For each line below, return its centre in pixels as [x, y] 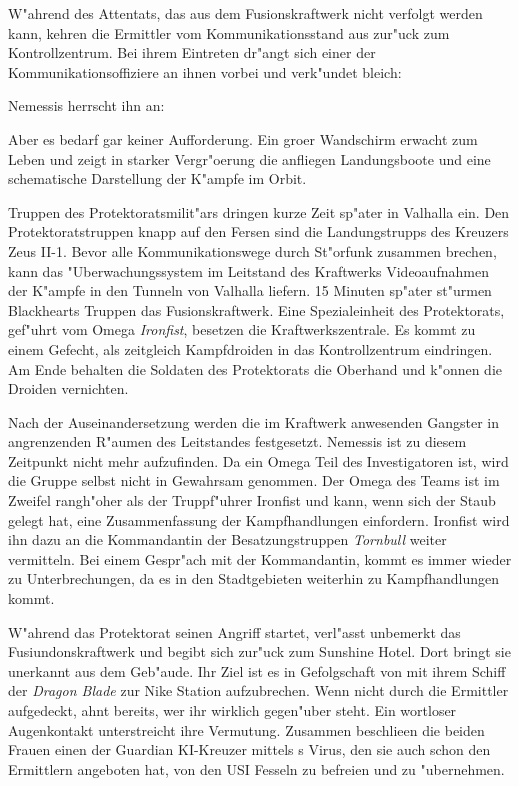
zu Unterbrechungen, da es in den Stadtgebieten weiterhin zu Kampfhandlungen [254, 578]
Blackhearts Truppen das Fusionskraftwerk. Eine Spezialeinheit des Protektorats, [256, 309]
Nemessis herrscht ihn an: [86, 105]
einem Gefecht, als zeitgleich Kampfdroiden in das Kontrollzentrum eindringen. [250, 348]
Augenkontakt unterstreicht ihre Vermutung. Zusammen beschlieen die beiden [246, 729]
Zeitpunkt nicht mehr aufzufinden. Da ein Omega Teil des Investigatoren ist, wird [258, 460]
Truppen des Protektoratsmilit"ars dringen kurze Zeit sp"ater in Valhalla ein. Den [259, 211]
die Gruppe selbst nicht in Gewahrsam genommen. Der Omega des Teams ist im [254, 480]
